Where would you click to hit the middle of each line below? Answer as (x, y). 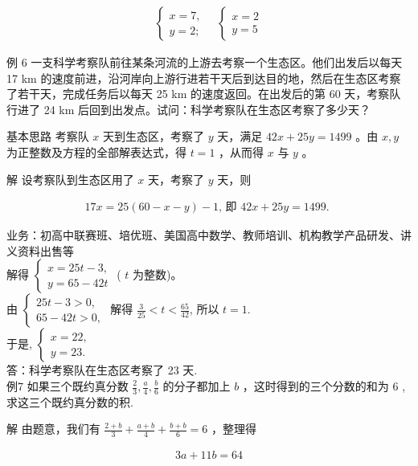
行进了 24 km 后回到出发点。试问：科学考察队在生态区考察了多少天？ (189, 109)
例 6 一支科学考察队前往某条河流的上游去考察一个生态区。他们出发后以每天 (205, 62)
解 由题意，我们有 (53, 429)
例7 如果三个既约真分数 (68, 386)
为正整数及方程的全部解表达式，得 (96, 152)
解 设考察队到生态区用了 (70, 179)
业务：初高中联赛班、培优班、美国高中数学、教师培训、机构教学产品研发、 (203, 235)
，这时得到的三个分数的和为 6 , (324, 386)
